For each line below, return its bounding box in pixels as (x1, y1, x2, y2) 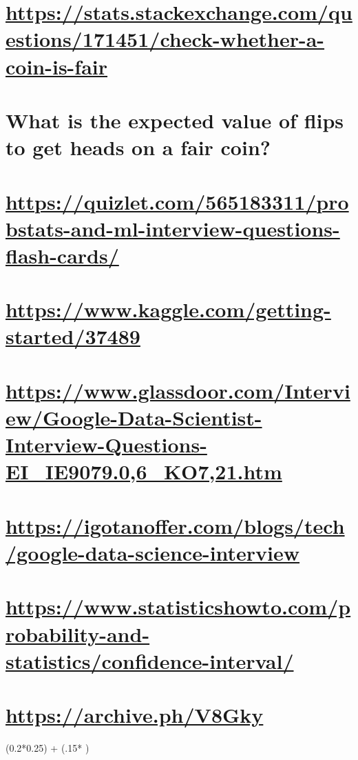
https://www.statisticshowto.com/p (6, 592, 351, 621)
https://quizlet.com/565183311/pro (6, 187, 349, 215)
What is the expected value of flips (6, 106, 344, 134)
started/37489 (6, 322, 140, 350)
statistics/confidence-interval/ (6, 646, 294, 674)
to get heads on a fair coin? (6, 133, 271, 161)
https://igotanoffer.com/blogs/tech (6, 511, 345, 539)
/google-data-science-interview (6, 538, 300, 566)
